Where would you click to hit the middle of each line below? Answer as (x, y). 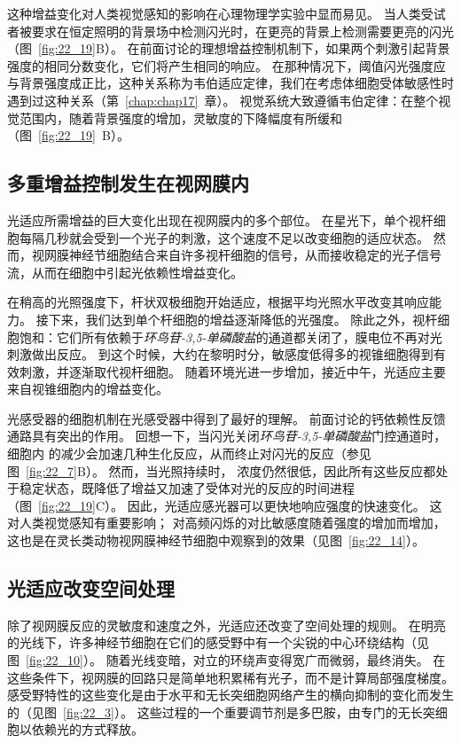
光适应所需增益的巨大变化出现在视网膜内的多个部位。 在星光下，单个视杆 (220, 219)
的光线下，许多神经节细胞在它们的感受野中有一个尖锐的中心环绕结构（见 (218, 642)
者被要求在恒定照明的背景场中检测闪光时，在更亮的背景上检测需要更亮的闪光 (230, 31)
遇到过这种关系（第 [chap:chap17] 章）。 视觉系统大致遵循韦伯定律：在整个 (223, 100)
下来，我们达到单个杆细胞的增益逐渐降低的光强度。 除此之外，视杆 (243, 319)
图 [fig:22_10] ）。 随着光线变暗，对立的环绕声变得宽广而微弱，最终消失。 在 (227, 660)
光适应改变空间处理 (91, 588)
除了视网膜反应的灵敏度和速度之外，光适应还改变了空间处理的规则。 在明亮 (227, 625)
